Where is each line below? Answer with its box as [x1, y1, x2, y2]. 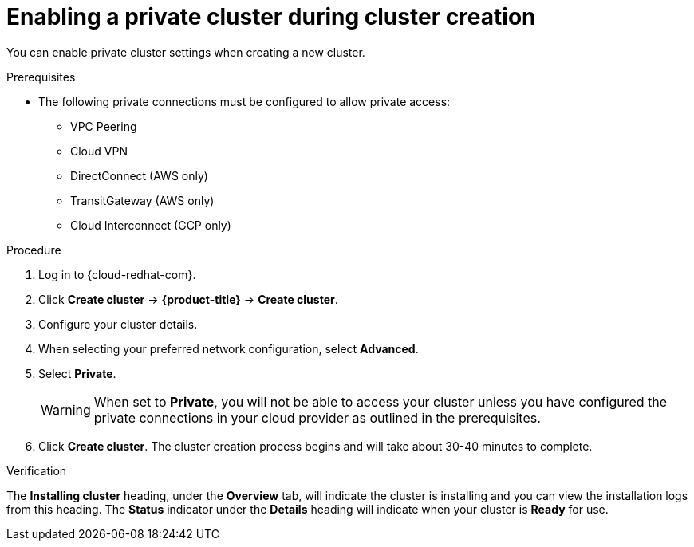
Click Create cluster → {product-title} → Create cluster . [38, 292, 338, 306]
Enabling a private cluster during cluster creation [6, 3, 536, 30]
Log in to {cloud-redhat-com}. [38, 267, 196, 281]
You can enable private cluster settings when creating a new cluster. [6, 45, 365, 59]
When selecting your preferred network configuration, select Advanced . [38, 341, 419, 356]
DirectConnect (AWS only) [70, 168, 208, 183]
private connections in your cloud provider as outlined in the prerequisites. [93, 409, 541, 426]
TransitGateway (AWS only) [70, 193, 215, 207]
